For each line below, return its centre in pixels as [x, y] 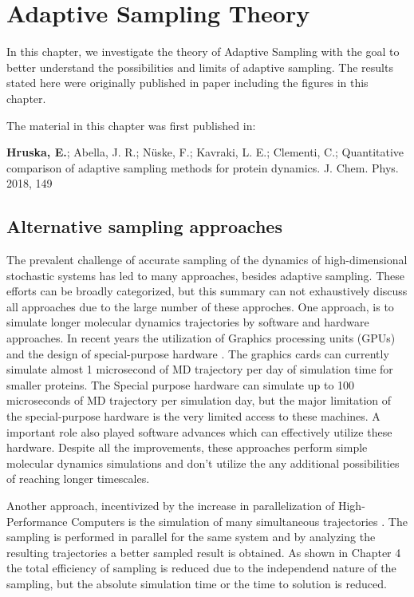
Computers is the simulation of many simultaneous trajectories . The [239, 521]
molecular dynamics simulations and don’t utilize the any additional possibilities [203, 463]
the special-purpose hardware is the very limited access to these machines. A [193, 416]
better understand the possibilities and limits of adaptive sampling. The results [200, 67]
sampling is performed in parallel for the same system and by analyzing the [191, 537]
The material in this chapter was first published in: [131, 125]
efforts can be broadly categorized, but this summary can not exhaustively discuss [207, 291]
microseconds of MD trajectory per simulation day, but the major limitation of [199, 400]
